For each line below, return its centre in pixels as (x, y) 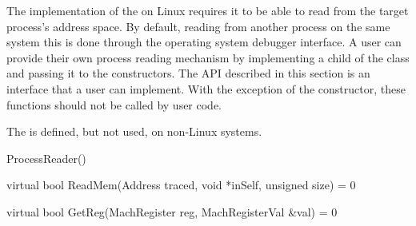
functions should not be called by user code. (114, 104)
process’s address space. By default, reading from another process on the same (198, 26)
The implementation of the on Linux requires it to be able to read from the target (208, 10)
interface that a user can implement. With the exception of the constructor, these (206, 88)
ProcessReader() (46, 158)
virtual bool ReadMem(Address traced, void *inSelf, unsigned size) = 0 (181, 185)
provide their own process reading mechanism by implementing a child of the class (208, 57)
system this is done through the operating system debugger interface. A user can (204, 42)
